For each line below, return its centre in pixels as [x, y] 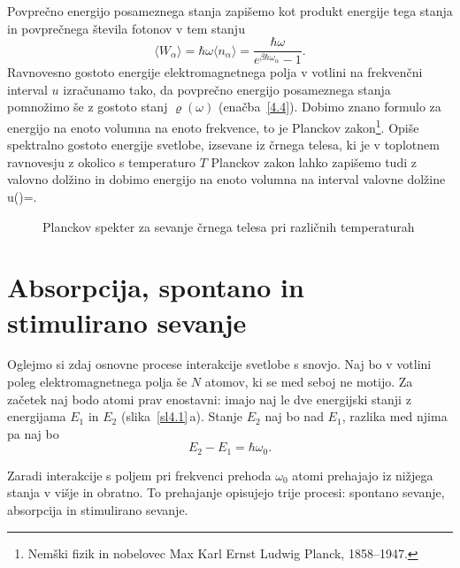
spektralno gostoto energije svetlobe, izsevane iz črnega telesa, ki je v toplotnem [223, 145]
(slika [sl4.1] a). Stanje [182, 416]
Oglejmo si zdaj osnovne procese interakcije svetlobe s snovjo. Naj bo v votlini [219, 364]
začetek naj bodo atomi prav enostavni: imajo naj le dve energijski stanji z [209, 399]
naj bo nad [294, 416]
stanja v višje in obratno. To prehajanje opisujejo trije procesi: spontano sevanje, [226, 492]
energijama [37, 416]
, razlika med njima [395, 416]
